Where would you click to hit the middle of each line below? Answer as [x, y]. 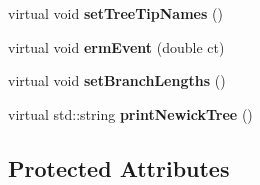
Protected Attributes [119, 167]
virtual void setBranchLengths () [117, 80]
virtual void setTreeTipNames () [115, 13]
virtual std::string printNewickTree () [130, 113]
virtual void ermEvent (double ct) [116, 46]
